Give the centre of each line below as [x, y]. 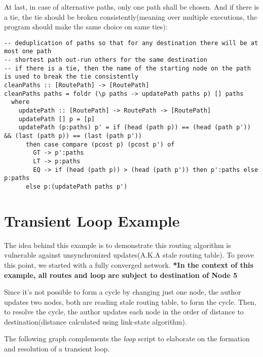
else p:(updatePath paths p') [77, 186]
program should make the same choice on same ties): [86, 27]
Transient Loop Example [92, 220]
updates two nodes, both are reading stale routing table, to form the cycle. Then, [130, 301]
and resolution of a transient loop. [57, 349]
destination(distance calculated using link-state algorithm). [96, 321]
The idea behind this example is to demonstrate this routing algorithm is [118, 245]
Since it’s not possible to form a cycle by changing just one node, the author [123, 292]
